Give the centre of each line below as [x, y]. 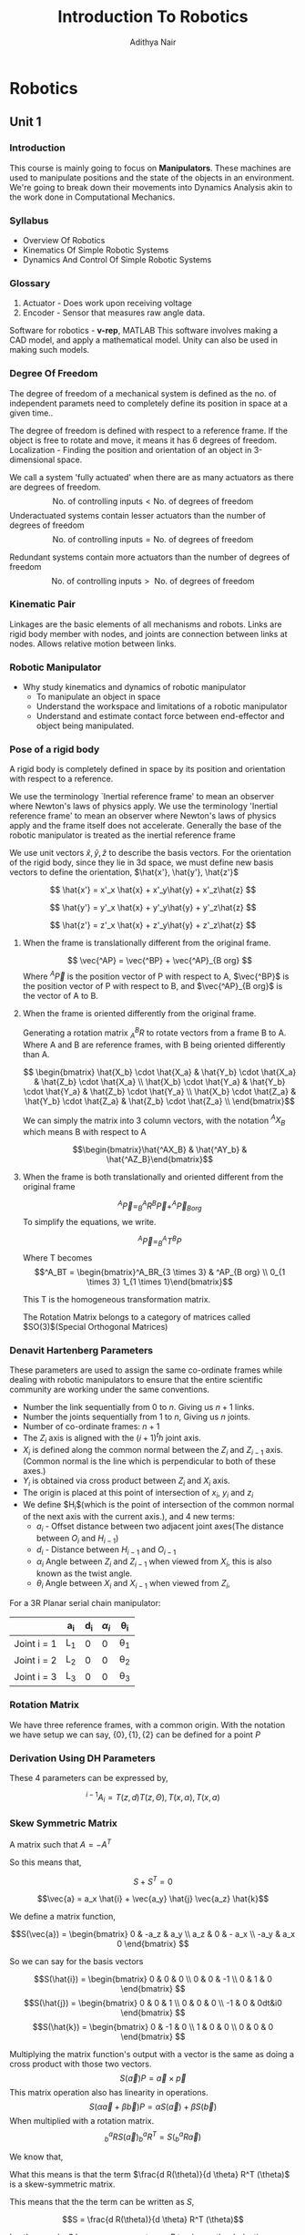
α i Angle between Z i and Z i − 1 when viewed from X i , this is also [154, 1562]
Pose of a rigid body [55, 749]
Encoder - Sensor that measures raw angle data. [114, 313]
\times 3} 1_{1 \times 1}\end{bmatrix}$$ [160, 1282]
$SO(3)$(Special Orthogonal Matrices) [95, 1326]
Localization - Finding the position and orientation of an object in [131, 449]
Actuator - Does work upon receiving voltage [107, 304]
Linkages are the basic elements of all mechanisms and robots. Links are [146, 624]
